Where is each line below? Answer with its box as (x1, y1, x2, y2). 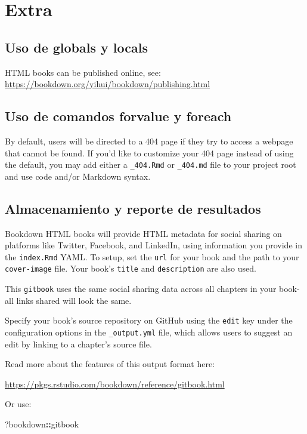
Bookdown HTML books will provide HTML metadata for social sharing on (5, 227, 282, 239)
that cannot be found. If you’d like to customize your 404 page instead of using (5, 146, 294, 159)
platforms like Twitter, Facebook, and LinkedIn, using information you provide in (5, 239, 302, 251)
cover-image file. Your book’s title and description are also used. (5, 262, 256, 275)
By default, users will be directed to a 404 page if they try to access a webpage (5, 134, 293, 147)
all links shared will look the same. (5, 294, 132, 306)
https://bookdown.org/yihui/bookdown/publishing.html (5, 78, 210, 90)
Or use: (5, 398, 32, 410)
